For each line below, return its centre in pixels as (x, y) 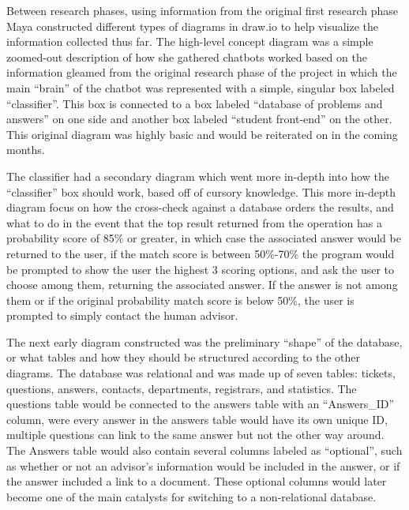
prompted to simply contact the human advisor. (122, 315)
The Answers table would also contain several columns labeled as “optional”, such (204, 450)
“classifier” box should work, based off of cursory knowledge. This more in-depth (201, 191)
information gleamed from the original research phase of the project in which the (202, 72)
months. (26, 150)
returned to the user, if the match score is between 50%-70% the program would (201, 253)
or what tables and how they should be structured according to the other (184, 357)
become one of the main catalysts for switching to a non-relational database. (191, 496)
